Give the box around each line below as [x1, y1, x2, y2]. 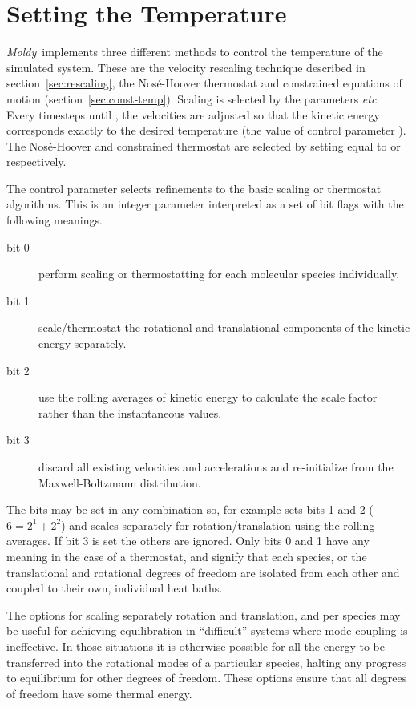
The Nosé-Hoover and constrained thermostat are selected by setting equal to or [6, 137, 401, 154]
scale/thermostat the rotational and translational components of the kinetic [38, 319, 410, 336]
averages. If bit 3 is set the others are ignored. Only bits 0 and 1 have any [6, 532, 370, 549]
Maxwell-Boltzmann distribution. [38, 474, 201, 491]
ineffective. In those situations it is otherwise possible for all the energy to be [6, 637, 385, 654]
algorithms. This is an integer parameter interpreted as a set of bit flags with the [6, 196, 404, 212]
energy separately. [38, 335, 127, 352]
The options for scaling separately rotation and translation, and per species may [6, 606, 401, 623]
